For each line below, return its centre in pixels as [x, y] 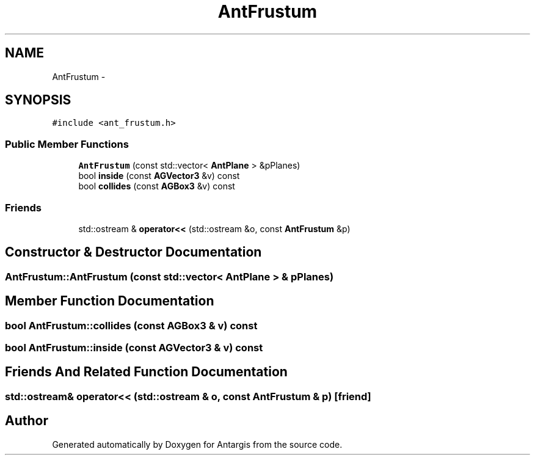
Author [27, 421]
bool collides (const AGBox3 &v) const [157, 186]
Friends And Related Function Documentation [146, 372]
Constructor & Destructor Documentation [133, 252]
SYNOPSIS [38, 100]
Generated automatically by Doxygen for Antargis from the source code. [197, 444]
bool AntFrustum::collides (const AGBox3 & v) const [131, 325]
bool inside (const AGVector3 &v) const [159, 176]
